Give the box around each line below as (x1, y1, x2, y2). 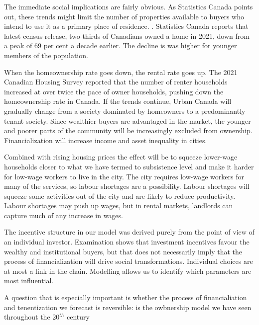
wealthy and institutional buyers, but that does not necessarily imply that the (4, 246, 243, 256)
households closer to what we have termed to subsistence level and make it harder (4, 161, 254, 171)
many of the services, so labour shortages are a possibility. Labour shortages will (4, 181, 250, 191)
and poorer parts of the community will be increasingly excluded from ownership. (4, 125, 253, 136)
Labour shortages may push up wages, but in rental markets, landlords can (4, 200, 233, 211)
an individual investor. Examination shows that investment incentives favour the (4, 237, 250, 247)
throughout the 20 (4, 312, 60, 322)
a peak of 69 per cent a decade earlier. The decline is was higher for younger (4, 40, 237, 51)
